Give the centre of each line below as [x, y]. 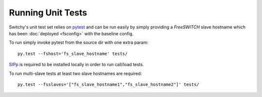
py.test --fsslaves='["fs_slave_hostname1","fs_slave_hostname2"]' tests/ [108, 84]
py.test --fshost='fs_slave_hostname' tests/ [73, 54]
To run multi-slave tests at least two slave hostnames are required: [75, 73]
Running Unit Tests [48, 13]
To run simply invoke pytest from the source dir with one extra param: [79, 42]
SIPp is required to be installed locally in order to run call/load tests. [76, 65]
